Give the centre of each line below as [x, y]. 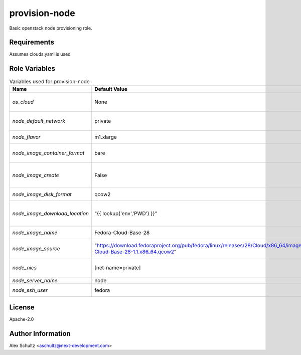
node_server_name [35, 280]
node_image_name [35, 232]
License [22, 308]
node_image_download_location [50, 213]
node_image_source [36, 248]
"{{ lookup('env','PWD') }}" [126, 213]
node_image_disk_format [42, 194]
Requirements [32, 42]
